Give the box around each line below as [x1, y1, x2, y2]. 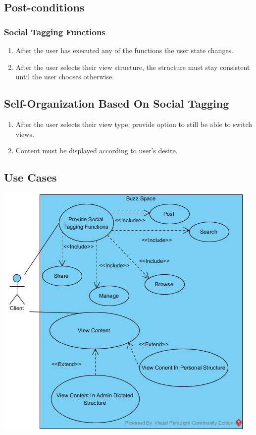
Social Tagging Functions [4, 25, 105, 38]
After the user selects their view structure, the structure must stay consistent [15, 62, 250, 72]
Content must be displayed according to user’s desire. [15, 145, 178, 156]
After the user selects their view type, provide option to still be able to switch [15, 119, 253, 129]
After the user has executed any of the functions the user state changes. [15, 45, 234, 55]
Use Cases [4, 170, 57, 185]
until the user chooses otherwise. [15, 71, 114, 82]
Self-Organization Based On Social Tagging [4, 96, 229, 111]
